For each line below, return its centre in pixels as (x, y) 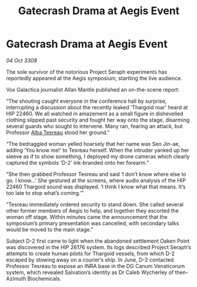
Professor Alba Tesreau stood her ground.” (58, 132)
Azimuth (16, 278)
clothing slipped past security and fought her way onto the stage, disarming (98, 120)
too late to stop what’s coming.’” (45, 193)
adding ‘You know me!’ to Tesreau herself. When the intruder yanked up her (98, 150)
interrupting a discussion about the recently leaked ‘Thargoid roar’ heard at (97, 107)
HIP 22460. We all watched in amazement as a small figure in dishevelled (95, 113)
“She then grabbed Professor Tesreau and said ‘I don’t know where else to (96, 174)
